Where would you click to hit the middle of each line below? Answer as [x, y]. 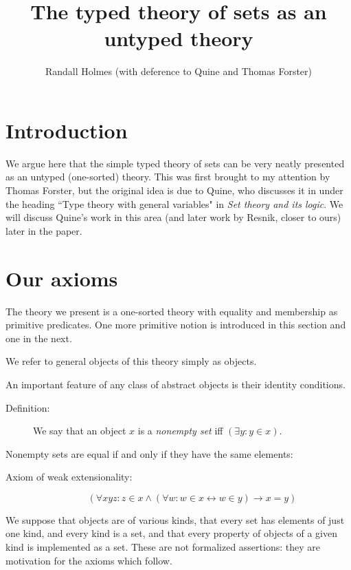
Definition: [28, 407]
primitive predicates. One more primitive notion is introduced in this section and [176, 325]
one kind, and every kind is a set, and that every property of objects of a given [172, 533]
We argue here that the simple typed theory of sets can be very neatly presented [175, 163]
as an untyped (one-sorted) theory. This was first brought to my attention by [168, 177]
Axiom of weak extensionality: [69, 477]
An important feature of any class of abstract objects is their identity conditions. [175, 384]
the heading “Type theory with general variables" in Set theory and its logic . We [174, 203]
